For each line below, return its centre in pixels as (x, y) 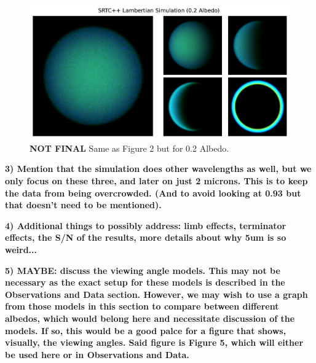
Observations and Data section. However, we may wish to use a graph (156, 294)
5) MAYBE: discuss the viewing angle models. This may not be (143, 270)
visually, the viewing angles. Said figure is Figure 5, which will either (154, 342)
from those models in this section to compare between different (142, 306)
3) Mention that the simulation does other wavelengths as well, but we (158, 169)
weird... (21, 249)
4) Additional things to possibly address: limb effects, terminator (146, 225)
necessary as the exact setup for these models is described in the (145, 282)
